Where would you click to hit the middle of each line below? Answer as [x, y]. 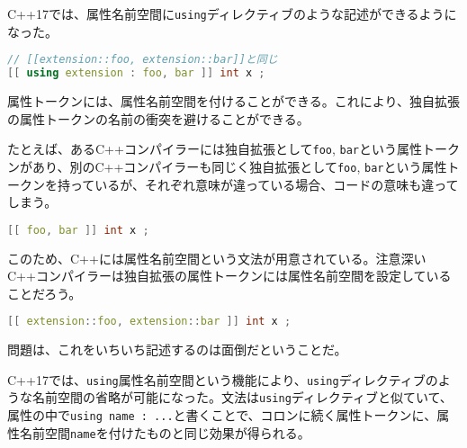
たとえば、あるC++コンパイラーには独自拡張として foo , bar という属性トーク [234, 149]
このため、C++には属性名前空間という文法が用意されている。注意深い [217, 258]
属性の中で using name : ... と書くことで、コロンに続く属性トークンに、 [222, 415]
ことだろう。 [45, 293]
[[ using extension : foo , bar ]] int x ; [136, 73]
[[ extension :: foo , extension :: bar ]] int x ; [149, 322]
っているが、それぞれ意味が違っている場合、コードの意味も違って [264, 184]
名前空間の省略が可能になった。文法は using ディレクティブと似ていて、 [242, 397]
